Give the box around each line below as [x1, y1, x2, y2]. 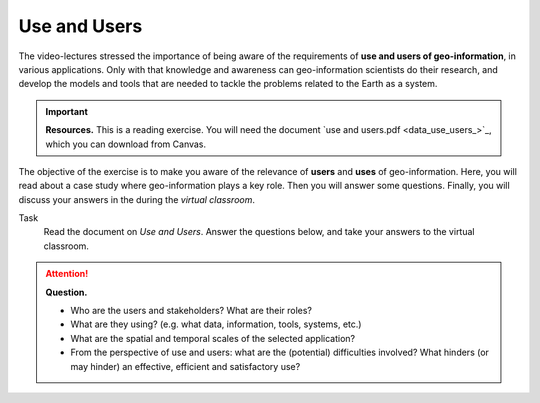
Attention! [45, 268, 89, 280]
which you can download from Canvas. [45, 138, 207, 150]
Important [45, 105, 89, 117]
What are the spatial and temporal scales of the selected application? [70, 332, 355, 344]
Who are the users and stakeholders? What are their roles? [70, 305, 313, 317]
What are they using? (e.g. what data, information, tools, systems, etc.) [70, 318, 362, 330]
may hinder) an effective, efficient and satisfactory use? [70, 360, 301, 372]
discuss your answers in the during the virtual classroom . [18, 193, 255, 205]
